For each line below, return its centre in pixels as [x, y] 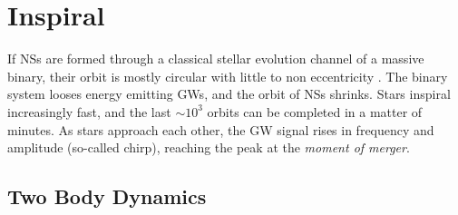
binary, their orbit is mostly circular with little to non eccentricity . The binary [228, 76]
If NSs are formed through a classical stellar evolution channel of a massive [216, 59]
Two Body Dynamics [107, 196]
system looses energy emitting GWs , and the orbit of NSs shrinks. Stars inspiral [229, 94]
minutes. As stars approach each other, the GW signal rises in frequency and [221, 129]
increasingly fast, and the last [89, 111]
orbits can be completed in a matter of [315, 111]
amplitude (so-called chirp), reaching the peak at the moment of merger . [209, 147]
